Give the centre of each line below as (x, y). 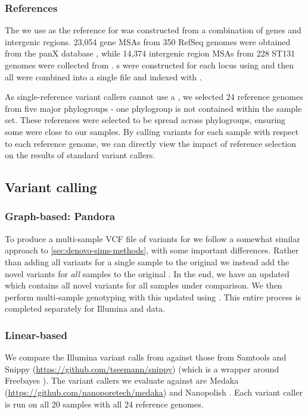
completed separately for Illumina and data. (85, 308)
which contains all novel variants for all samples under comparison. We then (144, 285)
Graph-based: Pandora (60, 216)
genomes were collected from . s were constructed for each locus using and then (150, 65)
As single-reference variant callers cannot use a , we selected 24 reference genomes (154, 97)
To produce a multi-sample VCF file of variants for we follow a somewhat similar (153, 238)
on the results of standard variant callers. (80, 155)
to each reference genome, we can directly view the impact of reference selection (151, 143)
